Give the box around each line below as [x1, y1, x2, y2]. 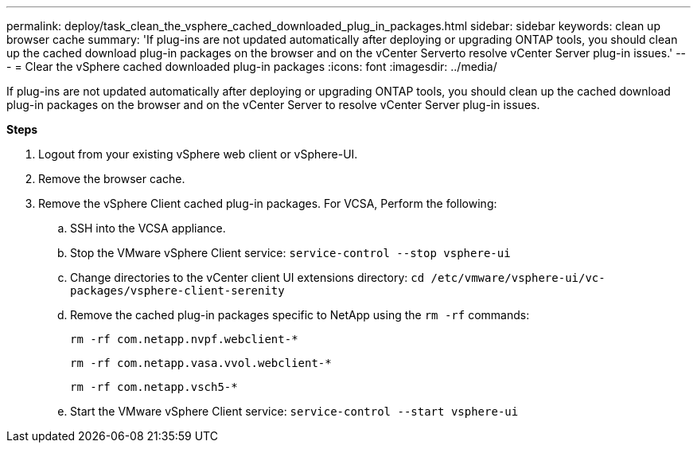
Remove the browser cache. [38, 172, 185, 185]
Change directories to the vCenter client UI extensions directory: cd [70, 271, 425, 284]
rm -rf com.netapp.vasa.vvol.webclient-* [70, 357, 332, 369]
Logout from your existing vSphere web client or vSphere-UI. [38, 147, 358, 161]
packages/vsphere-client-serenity [70, 284, 285, 297]
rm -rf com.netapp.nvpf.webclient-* [70, 333, 298, 346]
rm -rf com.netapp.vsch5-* [70, 381, 238, 393]
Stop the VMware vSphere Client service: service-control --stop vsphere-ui [70, 246, 511, 260]
